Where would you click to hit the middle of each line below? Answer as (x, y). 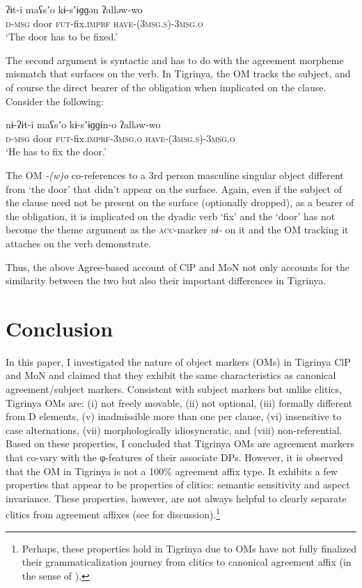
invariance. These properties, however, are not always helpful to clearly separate (176, 498)
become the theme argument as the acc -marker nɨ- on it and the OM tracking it (177, 230)
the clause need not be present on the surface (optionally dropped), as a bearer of (180, 202)
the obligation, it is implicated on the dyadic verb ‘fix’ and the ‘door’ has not (171, 216)
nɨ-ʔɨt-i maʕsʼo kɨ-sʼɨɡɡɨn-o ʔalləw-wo (83, 124)
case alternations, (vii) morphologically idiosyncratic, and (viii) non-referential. (174, 430)
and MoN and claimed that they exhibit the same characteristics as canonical (171, 375)
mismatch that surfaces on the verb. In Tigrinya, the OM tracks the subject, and (178, 73)
